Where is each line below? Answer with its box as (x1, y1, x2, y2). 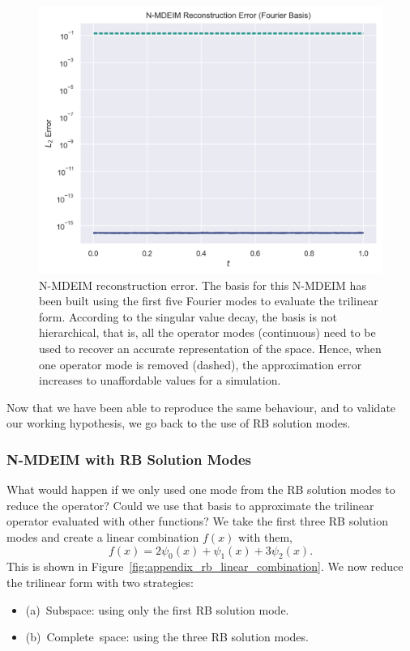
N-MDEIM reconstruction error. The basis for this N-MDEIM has (39, 276, 366, 293)
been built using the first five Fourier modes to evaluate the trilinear (39, 292, 378, 309)
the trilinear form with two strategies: (6, 573, 194, 590)
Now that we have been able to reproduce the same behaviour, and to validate (6, 398, 396, 415)
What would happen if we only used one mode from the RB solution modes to (6, 481, 395, 498)
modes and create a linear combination (6, 528, 199, 545)
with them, (238, 528, 293, 545)
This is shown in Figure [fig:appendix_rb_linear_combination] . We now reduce (6, 558, 404, 575)
